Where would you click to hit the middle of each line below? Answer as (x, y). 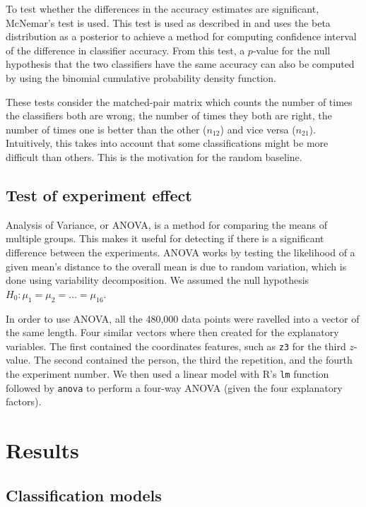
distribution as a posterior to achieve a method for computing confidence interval (181, 36)
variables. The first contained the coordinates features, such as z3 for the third (176, 346)
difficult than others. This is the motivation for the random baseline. (154, 156)
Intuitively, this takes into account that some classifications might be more (167, 143)
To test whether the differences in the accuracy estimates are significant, (163, 8)
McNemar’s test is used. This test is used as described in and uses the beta (168, 22)
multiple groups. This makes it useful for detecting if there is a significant (165, 238)
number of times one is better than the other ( (106, 129)
